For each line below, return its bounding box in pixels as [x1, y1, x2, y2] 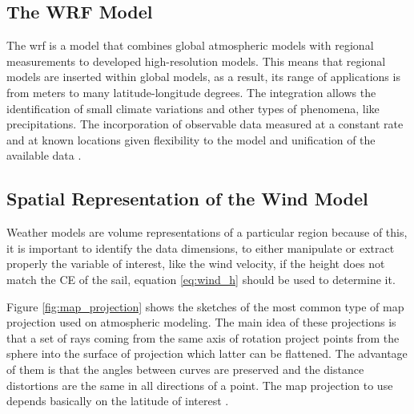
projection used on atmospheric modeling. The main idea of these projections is [6, 314, 396, 331]
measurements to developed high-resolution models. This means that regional [6, 52, 386, 69]
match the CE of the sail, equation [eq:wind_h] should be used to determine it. [6, 270, 396, 287]
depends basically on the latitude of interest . [6, 392, 229, 409]
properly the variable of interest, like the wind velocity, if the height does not [6, 255, 385, 272]
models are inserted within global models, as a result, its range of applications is [6, 68, 400, 85]
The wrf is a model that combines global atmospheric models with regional [6, 37, 374, 54]
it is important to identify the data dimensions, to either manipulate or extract [6, 239, 395, 256]
